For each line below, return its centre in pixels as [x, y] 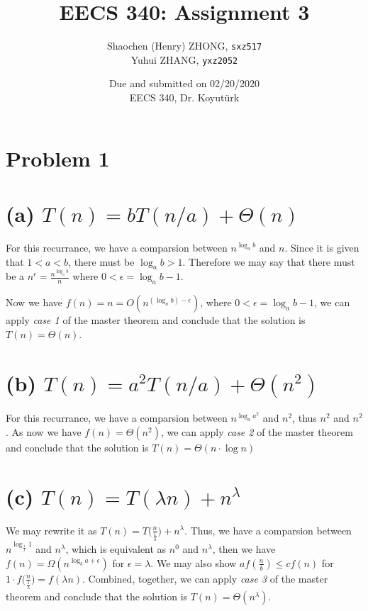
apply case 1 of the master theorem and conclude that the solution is [156, 320]
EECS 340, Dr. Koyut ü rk [184, 97]
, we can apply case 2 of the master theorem [257, 431]
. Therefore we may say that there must [269, 261]
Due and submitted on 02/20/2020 [184, 83]
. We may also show [194, 562]
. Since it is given [322, 247]
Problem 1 [58, 158]
